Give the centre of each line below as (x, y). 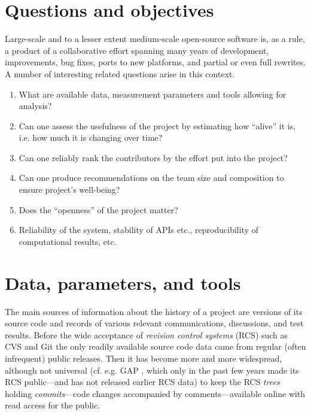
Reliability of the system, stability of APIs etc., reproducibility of (138, 230)
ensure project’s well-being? (69, 190)
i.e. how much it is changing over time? (91, 137)
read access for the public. (53, 405)
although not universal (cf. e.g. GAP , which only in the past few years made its (152, 370)
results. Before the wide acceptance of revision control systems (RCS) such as (147, 334)
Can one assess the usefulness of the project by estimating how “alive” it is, (157, 125)
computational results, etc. (68, 241)
